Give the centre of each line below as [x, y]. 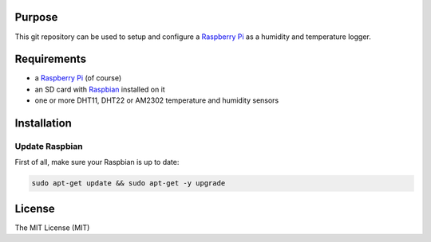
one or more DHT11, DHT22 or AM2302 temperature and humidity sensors [157, 100]
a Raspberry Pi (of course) [78, 78]
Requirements [51, 59]
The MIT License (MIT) [52, 228]
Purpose [36, 17]
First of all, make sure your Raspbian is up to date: [97, 162]
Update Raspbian [49, 146]
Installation [43, 123]
